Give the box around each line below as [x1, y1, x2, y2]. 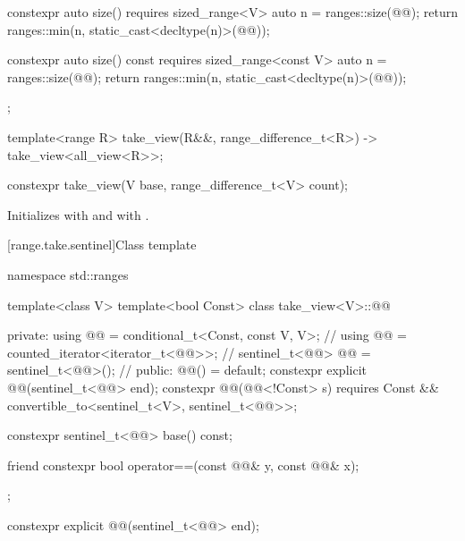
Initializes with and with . [7, 205, 149, 224]
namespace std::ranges [7, 265, 129, 283]
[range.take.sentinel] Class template [7, 235, 197, 254]
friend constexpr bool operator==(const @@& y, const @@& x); [7, 455, 359, 474]
